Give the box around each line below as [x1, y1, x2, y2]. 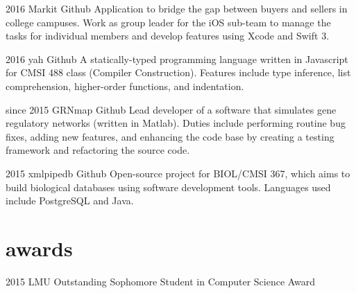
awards [6, 233, 73, 262]
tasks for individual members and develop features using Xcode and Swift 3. [6, 28, 330, 43]
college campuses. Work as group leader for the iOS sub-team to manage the [6, 15, 331, 29]
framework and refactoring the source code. [6, 143, 190, 157]
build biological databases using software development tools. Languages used [6, 179, 331, 194]
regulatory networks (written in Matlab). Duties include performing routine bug [6, 116, 346, 130]
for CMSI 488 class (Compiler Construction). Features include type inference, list [6, 65, 351, 80]
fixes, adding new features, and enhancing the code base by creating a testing [6, 129, 334, 143]
